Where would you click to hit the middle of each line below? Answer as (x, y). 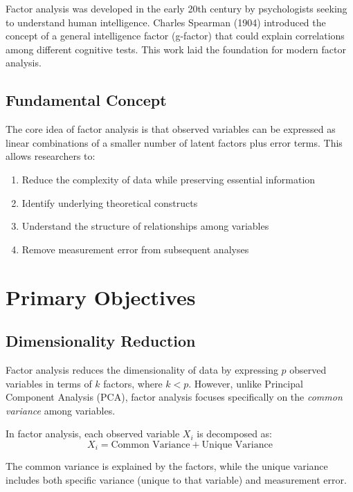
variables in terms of (49, 383)
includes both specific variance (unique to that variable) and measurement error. (176, 479)
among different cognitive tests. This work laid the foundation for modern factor (176, 49)
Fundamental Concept (86, 100)
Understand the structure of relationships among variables (145, 226)
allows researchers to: (51, 156)
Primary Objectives (101, 297)
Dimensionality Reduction (101, 341)
